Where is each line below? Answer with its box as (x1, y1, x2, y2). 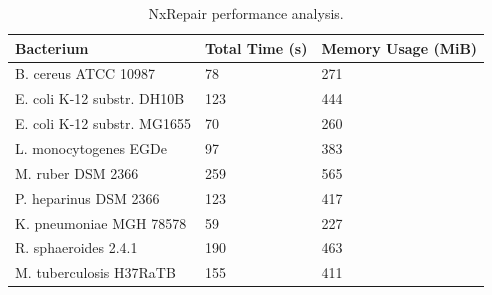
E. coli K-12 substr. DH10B (15, 88, 185, 109)
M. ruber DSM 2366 (15, 162, 139, 183)
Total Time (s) (204, 37, 308, 58)
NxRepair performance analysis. (148, 3, 344, 23)
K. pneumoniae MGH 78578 (15, 212, 187, 233)
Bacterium (15, 37, 89, 58)
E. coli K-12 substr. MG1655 (15, 113, 191, 134)
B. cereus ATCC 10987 (15, 63, 155, 84)
